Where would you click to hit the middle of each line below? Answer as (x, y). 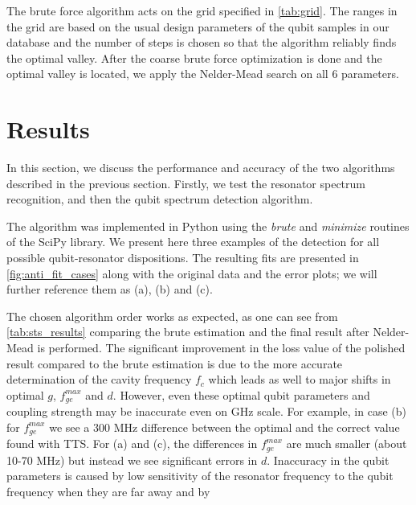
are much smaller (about (347, 443)
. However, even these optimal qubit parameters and (241, 394)
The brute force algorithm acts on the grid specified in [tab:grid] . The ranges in (202, 10)
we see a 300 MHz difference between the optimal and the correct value (224, 427)
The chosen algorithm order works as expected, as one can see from (172, 316)
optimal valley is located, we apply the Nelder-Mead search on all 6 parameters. (203, 74)
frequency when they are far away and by (108, 491)
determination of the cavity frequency (99, 379)
